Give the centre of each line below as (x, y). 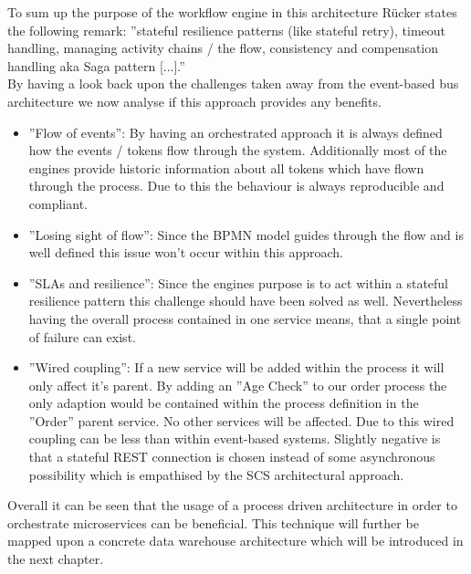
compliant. (58, 203)
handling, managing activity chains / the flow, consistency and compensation (223, 48)
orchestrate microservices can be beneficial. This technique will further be (213, 522)
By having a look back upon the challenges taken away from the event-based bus (233, 83)
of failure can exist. (82, 336)
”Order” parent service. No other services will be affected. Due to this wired (241, 420)
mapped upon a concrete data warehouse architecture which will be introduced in (235, 541)
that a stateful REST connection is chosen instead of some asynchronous (232, 457)
